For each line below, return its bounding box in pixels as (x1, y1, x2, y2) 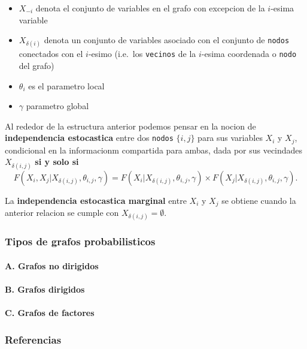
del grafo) (19, 59, 54, 72)
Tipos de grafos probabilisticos (5, 234, 156, 249)
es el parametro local (28, 79, 105, 92)
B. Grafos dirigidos (5, 282, 85, 295)
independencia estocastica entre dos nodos (5, 131, 174, 144)
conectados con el (19, 47, 83, 60)
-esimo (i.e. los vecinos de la (88, 47, 196, 60)
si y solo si (35, 155, 79, 168)
